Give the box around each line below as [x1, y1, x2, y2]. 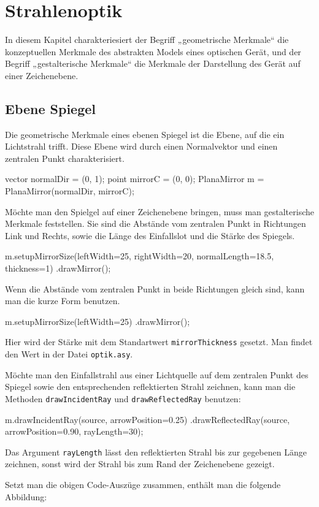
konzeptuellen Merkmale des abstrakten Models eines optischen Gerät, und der [5, 45, 301, 58]
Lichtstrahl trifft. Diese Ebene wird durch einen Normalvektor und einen [5, 140, 278, 153]
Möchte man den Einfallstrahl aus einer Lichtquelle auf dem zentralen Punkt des [5, 368, 309, 381]
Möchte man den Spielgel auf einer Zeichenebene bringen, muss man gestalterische [5, 205, 314, 218]
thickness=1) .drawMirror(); [5, 262, 111, 275]
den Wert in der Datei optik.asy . [5, 348, 133, 360]
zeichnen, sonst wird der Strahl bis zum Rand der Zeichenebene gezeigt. [5, 457, 275, 470]
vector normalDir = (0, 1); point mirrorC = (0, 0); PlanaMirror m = [5, 172, 264, 185]
